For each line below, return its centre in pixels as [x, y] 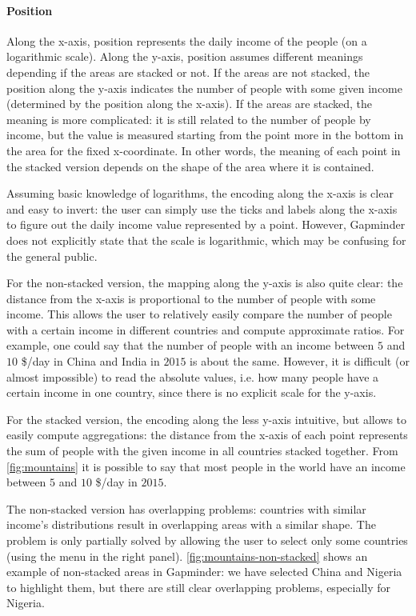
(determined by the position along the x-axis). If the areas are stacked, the [189, 104]
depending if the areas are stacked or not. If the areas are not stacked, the [188, 72]
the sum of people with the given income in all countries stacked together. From [202, 451]
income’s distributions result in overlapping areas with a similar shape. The [191, 524]
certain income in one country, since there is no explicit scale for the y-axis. [192, 392]
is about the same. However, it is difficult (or [300, 361]
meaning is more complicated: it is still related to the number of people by [189, 119]
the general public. [52, 256]
